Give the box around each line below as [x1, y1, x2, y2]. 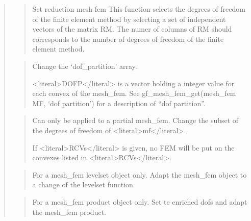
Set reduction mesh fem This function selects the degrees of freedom [32, 4, 245, 14]
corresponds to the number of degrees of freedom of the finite [32, 33, 224, 44]
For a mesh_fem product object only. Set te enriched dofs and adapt [32, 196, 247, 207]
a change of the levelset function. [32, 179, 135, 190]
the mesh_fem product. [32, 206, 106, 217]
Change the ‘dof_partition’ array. [32, 60, 137, 71]
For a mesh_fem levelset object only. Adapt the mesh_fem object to [32, 169, 247, 180]
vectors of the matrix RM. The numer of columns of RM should [32, 23, 232, 34]
